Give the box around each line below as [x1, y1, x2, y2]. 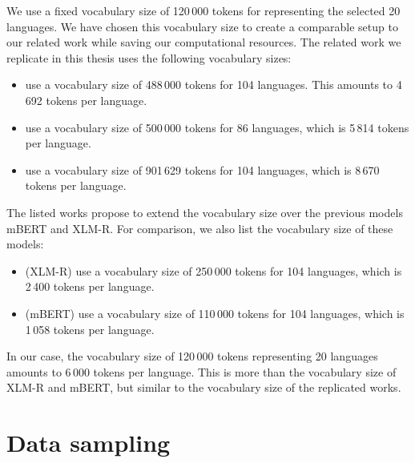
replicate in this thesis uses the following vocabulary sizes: [6, 49, 292, 66]
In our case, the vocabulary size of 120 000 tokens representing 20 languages [6, 348, 378, 364]
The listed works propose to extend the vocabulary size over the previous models [6, 203, 403, 220]
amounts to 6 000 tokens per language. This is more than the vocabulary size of [6, 363, 397, 380]
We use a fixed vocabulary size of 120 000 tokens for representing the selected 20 [6, 2, 401, 18]
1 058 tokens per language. [25, 320, 155, 337]
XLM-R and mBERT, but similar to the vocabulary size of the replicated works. [6, 379, 401, 396]
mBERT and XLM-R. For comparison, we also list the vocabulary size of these [6, 219, 393, 236]
